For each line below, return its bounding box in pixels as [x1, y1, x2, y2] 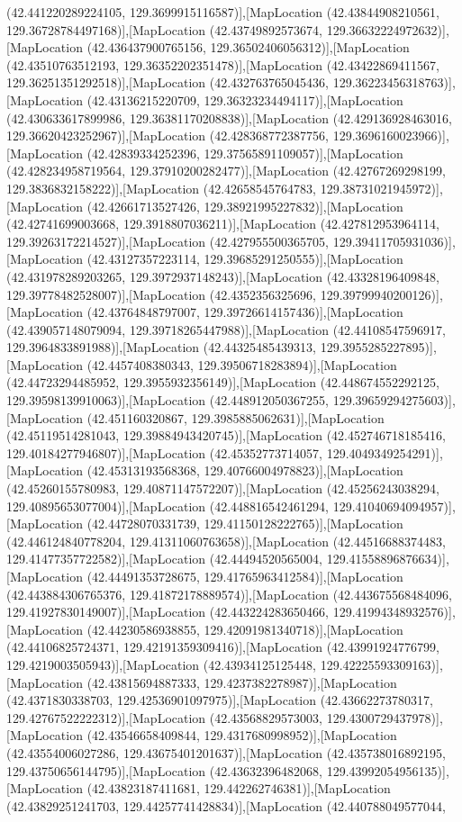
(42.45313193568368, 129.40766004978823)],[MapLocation [86, 461, 403, 480]
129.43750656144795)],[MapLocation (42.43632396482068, [6, 761, 323, 780]
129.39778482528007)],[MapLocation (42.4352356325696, [6, 285, 317, 303]
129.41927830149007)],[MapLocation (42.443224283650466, [6, 602, 330, 621]
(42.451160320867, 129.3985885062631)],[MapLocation [86, 408, 385, 427]
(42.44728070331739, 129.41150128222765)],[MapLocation [86, 514, 403, 533]
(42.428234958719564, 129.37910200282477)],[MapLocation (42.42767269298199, [6, 161, 446, 180]
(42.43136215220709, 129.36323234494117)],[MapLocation [86, 90, 403, 109]
